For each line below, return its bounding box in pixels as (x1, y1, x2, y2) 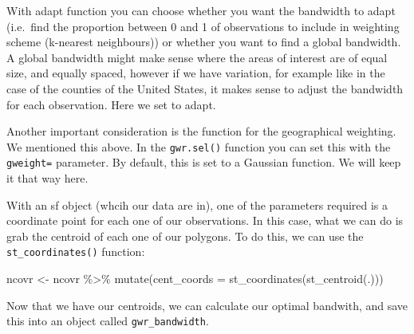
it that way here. (6, 170, 89, 187)
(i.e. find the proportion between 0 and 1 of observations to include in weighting (6, 18, 400, 34)
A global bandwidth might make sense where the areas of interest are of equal (6, 49, 388, 65)
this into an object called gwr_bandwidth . (6, 312, 209, 329)
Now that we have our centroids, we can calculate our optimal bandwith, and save (6, 297, 408, 313)
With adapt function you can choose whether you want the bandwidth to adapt (6, 2, 396, 18)
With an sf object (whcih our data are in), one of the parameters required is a (6, 196, 388, 213)
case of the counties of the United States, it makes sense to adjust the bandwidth (6, 80, 404, 96)
